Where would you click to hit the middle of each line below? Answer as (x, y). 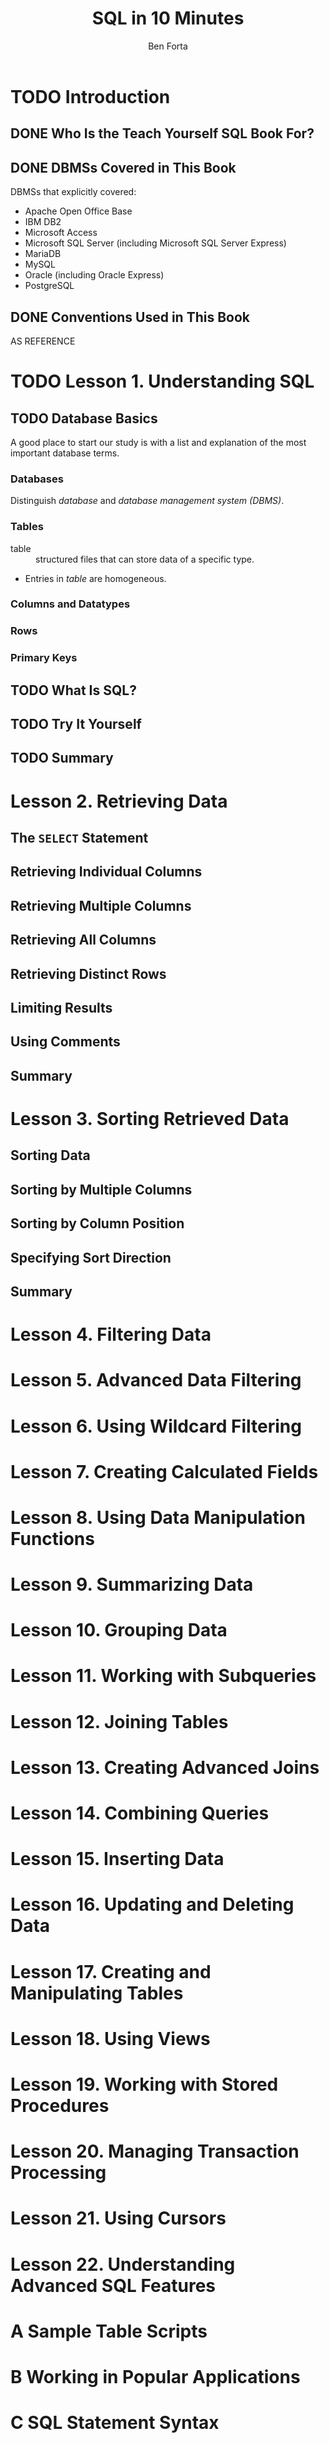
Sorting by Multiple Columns (101, 1189)
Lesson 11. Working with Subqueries (163, 1676)
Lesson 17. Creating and (111, 1971)
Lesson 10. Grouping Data (119, 1630)
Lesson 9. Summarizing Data (132, 1584)
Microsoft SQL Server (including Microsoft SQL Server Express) (155, 243)
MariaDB (43, 254)
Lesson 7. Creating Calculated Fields (164, 1471)
